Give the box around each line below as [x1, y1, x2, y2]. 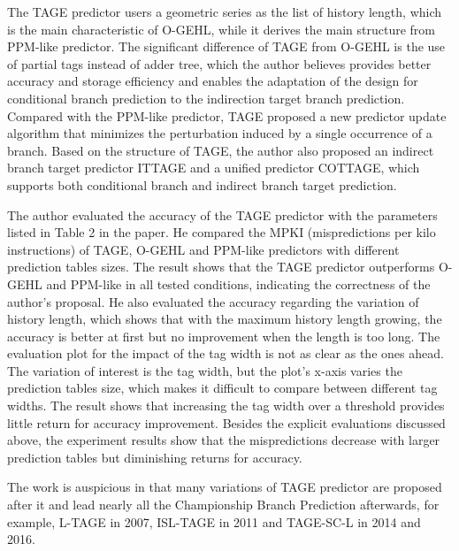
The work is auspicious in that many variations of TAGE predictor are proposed [7, 478, 442, 496]
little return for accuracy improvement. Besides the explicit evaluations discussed [7, 413, 446, 432]
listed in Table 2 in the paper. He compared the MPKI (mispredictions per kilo [7, 223, 436, 241]
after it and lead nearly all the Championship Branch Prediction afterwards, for [7, 495, 440, 514]
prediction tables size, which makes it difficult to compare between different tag [7, 379, 438, 397]
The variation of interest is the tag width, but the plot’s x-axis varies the [7, 361, 402, 379]
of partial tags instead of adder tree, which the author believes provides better [7, 54, 432, 73]
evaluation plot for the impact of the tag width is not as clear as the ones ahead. [7, 344, 444, 363]
